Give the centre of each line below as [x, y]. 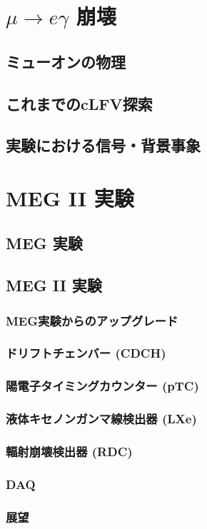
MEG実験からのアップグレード [92, 320]
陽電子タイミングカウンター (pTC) [102, 386]
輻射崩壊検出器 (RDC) [69, 451]
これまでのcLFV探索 [79, 103]
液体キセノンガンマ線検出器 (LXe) [101, 419]
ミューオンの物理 [66, 61]
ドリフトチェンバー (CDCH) [86, 353]
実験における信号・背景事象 [103, 145]
